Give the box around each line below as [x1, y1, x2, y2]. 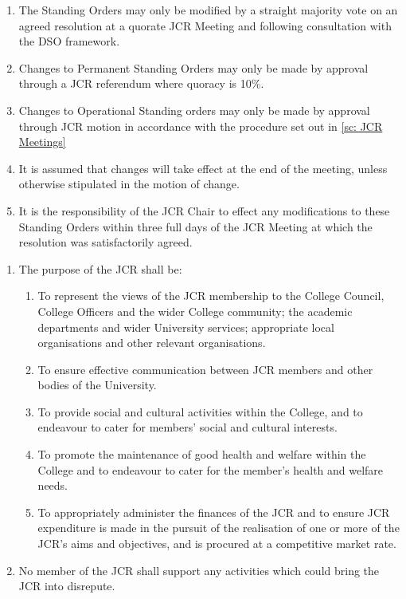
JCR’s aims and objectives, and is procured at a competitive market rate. [37, 535, 396, 552]
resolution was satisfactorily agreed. [18, 234, 193, 250]
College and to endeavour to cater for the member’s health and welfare [37, 461, 384, 478]
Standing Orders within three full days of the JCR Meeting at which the [18, 218, 373, 234]
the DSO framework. [18, 33, 120, 49]
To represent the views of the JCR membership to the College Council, [37, 287, 385, 304]
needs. [37, 477, 68, 494]
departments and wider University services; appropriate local [37, 318, 334, 335]
